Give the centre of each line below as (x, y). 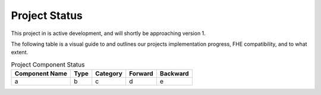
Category (109, 74)
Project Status (47, 15)
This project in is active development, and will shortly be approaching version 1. (108, 33)
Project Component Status (48, 64)
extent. (20, 52)
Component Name (41, 74)
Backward (174, 74)
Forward (141, 74)
